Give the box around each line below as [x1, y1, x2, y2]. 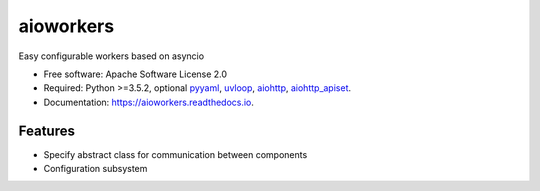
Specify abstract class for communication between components [43, 148, 308, 160]
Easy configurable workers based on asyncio [18, 50, 205, 62]
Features [18, 122, 75, 139]
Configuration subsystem [43, 163, 148, 175]
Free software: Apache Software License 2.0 [43, 68, 228, 80]
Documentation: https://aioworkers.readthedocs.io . [43, 96, 255, 108]
